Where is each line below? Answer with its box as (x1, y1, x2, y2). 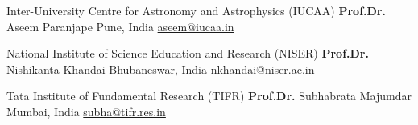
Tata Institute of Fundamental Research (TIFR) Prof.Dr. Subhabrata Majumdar (6, 87, 412, 104)
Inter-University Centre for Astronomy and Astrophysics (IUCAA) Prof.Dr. (6, 2, 386, 18)
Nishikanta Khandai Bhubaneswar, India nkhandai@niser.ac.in (6, 60, 315, 77)
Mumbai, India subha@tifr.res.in (6, 103, 166, 119)
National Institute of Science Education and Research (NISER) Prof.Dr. (6, 45, 369, 62)
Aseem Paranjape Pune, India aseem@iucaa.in (6, 18, 234, 34)
